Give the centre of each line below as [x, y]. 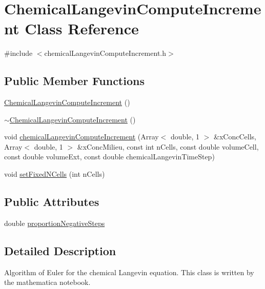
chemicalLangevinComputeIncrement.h [105, 53]
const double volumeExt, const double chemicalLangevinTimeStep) [109, 157]
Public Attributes [52, 202]
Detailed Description [60, 250]
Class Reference [82, 28]
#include [18, 53]
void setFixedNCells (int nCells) [55, 174]
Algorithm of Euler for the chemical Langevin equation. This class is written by [129, 272]
